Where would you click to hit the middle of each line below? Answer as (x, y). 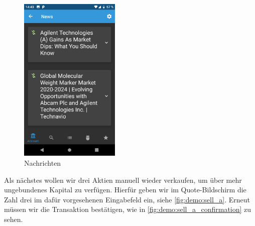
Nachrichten (43, 162)
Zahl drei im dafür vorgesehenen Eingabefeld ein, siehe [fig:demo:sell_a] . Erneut (127, 199)
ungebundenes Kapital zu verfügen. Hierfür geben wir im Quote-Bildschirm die (125, 190)
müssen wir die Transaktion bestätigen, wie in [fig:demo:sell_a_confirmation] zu (128, 209)
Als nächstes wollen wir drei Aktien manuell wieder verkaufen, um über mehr (123, 180)
